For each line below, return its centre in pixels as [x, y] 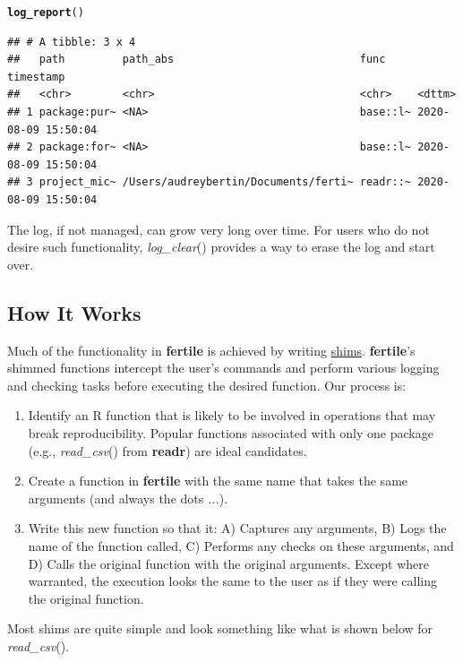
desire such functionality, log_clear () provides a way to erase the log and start [221, 247]
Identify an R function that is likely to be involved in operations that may [232, 415]
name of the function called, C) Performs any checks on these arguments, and [241, 545]
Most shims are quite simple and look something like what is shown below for [220, 628]
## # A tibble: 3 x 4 [72, 42]
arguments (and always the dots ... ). [128, 498]
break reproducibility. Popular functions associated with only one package [231, 432]
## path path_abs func [197, 60]
